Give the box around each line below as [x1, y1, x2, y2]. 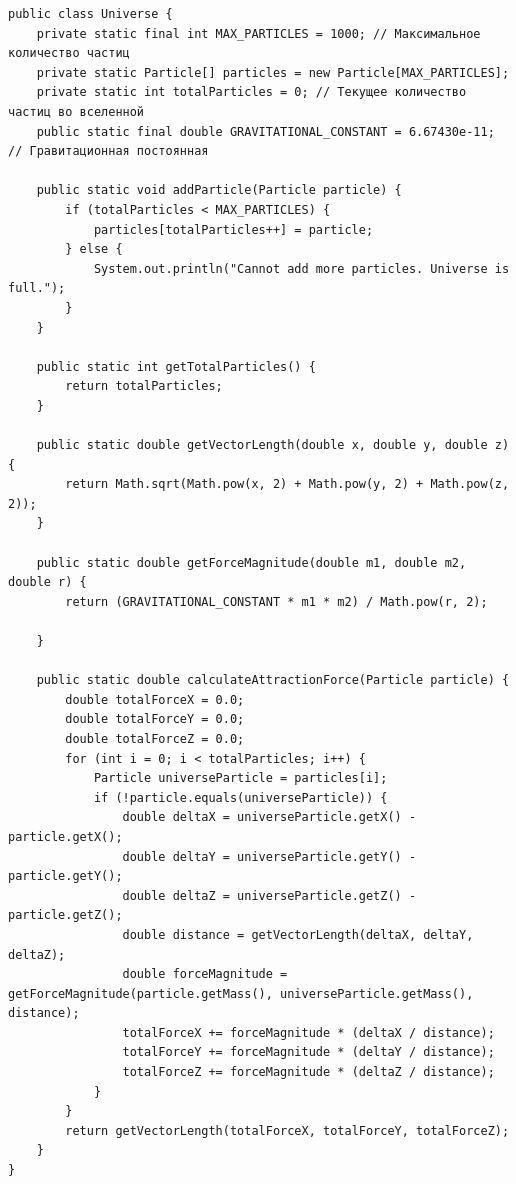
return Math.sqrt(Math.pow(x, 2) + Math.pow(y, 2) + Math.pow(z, [65, 477, 510, 492]
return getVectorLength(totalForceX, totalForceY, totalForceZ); [65, 1123, 510, 1138]
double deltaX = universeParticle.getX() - [122, 810, 417, 825]
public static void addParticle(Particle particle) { [36, 183, 402, 198]
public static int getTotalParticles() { [36, 359, 316, 374]
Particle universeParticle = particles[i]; [93, 771, 388, 786]
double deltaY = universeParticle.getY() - [122, 849, 417, 864]
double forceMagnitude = [122, 967, 288, 982]
